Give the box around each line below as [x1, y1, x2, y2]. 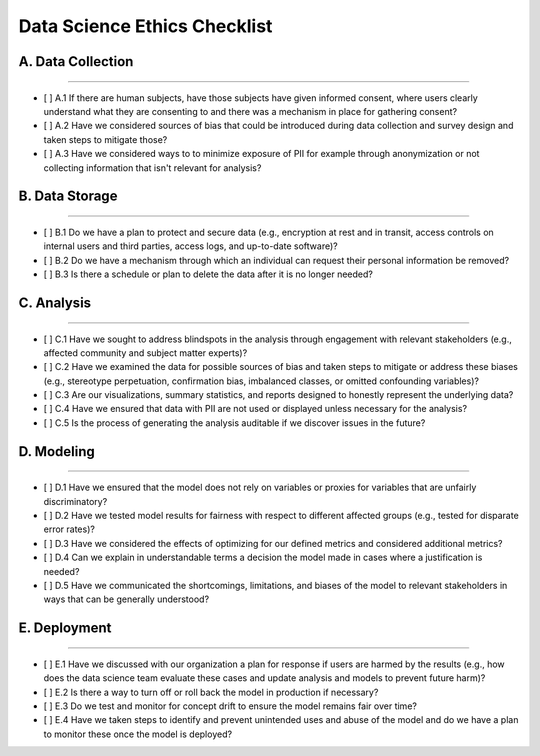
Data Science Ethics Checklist [18, 15, 273, 37]
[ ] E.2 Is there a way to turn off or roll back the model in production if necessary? [43, 686, 379, 698]
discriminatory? [43, 495, 108, 507]
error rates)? [43, 523, 95, 535]
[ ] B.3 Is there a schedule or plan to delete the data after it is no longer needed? [43, 268, 374, 280]
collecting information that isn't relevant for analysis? [43, 161, 262, 174]
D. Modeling [18, 443, 95, 460]
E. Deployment [18, 620, 112, 637]
